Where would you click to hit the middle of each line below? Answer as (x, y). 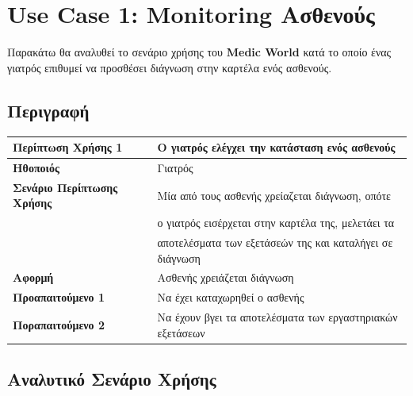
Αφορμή (33, 277)
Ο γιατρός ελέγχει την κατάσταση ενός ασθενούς (276, 147)
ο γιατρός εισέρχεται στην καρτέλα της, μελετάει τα (276, 223)
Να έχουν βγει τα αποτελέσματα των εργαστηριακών (277, 317)
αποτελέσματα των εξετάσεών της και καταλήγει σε (275, 242)
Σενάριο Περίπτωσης (65, 187)
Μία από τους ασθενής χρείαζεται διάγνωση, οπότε (274, 195)
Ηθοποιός (36, 167)
